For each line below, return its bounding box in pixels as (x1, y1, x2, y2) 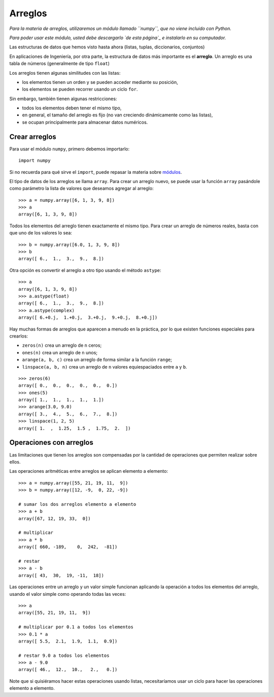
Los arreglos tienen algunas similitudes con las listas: (9, 70, 121, 76)
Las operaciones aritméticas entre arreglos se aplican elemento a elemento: (9, 468, 168, 474)
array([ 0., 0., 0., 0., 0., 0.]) (18, 383, 118, 388)
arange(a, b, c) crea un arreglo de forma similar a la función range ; (22, 356, 173, 363)
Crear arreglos (9, 132, 57, 141)
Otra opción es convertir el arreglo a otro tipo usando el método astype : (9, 267, 162, 273)
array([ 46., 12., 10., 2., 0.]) (18, 666, 118, 673)
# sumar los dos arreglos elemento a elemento (18, 501, 136, 507)
